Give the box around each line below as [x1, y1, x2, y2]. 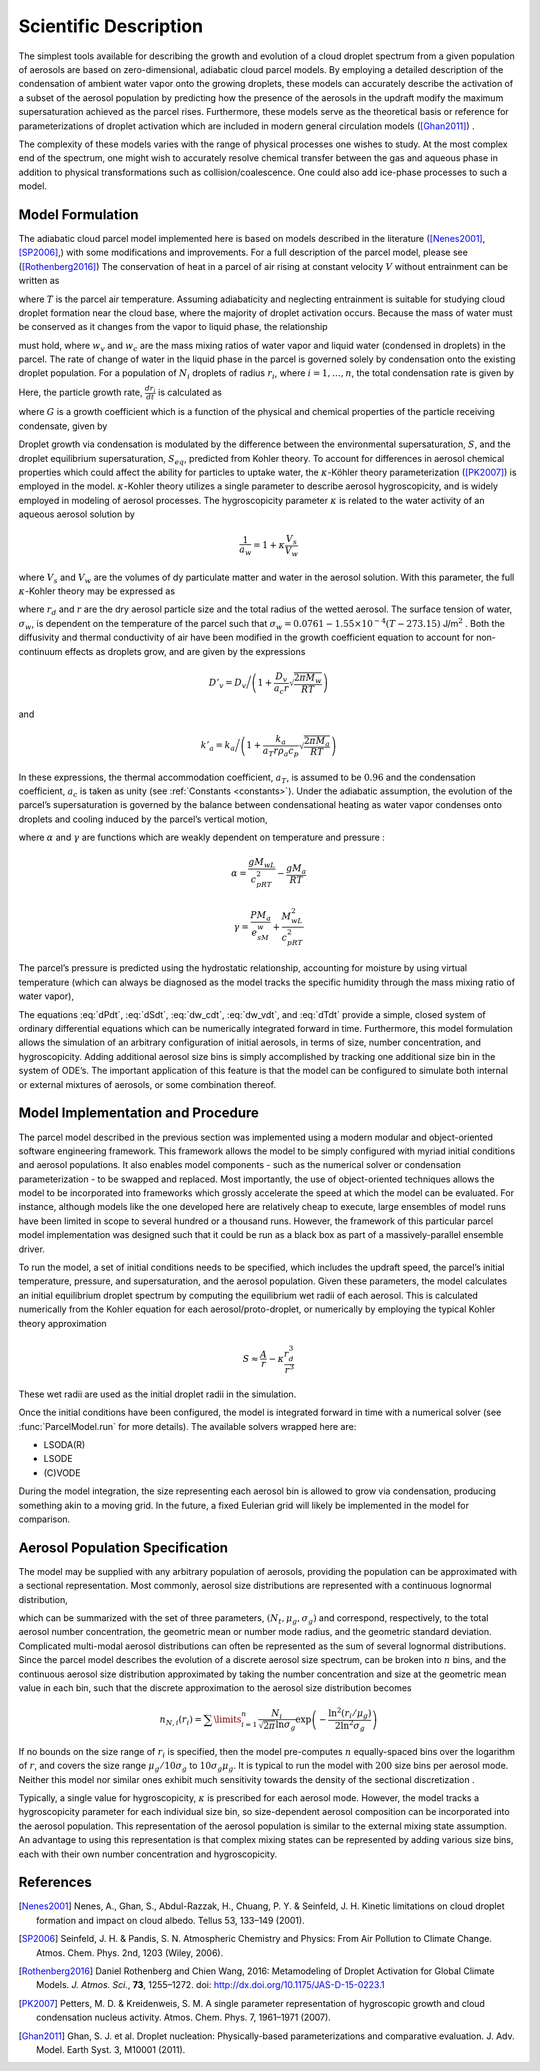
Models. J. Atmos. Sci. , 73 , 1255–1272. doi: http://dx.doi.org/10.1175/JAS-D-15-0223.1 [36, 1979, 385, 1991]
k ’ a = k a [200, 740, 236, 754]
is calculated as [157, 386, 222, 398]
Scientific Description [18, 15, 204, 37]
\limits [213, 1714, 242, 1725]
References [18, 1874, 92, 1891]
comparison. [18, 1513, 71, 1525]
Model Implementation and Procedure [18, 1105, 260, 1122]
